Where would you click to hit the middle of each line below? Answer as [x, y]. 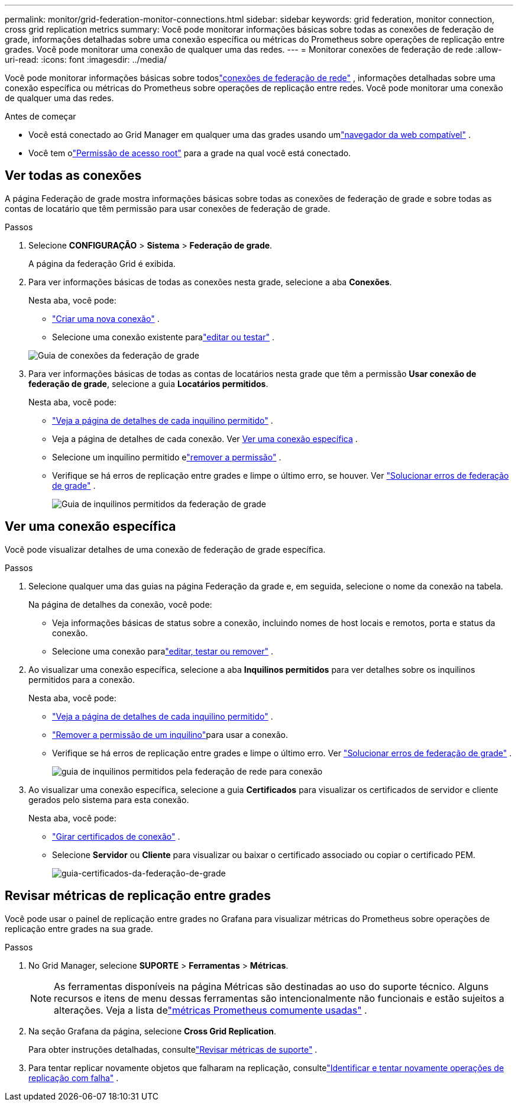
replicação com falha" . [74, 1078]
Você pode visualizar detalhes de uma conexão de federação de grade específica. [165, 549]
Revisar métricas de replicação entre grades [138, 896]
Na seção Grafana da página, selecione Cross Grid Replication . [153, 1031]
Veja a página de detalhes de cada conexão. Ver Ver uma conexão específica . [205, 438]
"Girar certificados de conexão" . [116, 836]
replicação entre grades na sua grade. [79, 928]
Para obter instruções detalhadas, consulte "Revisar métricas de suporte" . [173, 1049]
